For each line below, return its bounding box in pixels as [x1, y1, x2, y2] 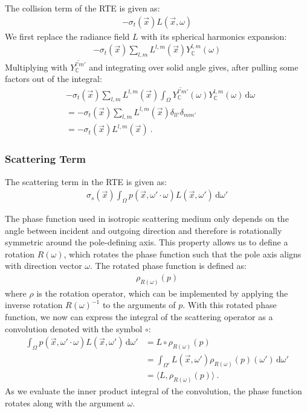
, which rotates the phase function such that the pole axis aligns [63, 247, 302, 260]
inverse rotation [5, 298, 63, 311]
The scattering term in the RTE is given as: [5, 175, 167, 188]
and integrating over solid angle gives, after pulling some [89, 60, 299, 73]
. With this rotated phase [183, 298, 277, 311]
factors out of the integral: [5, 72, 102, 85]
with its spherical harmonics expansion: [141, 30, 287, 42]
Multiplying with [5, 60, 68, 73]
